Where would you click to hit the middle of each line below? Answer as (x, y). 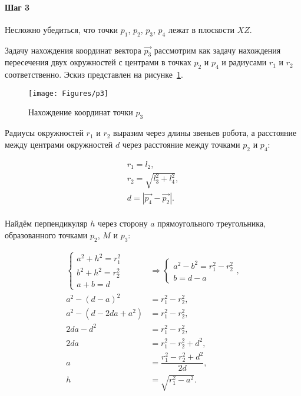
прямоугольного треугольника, (212, 223)
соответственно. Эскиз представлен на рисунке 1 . (94, 74)
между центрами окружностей (59, 144)
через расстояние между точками (181, 144)
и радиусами (244, 62)
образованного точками (46, 234)
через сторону (123, 223)
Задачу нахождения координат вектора (73, 50)
